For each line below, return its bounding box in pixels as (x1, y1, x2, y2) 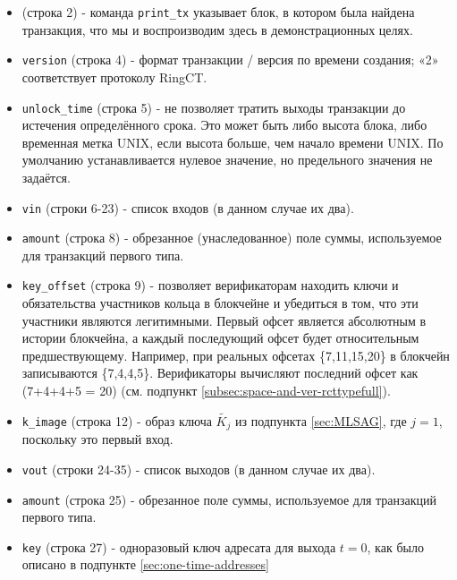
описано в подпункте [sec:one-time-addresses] (21, 555, 269, 574)
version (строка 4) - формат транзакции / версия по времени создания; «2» (21, 50, 439, 69)
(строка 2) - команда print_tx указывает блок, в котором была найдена (21, 3, 415, 21)
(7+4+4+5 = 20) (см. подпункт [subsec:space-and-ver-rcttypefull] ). (21, 381, 391, 400)
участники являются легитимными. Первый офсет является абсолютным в (21, 311, 427, 329)
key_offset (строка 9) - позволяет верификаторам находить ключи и (21, 276, 399, 294)
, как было (367, 537, 424, 556)
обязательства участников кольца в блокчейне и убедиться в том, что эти (21, 294, 419, 312)
